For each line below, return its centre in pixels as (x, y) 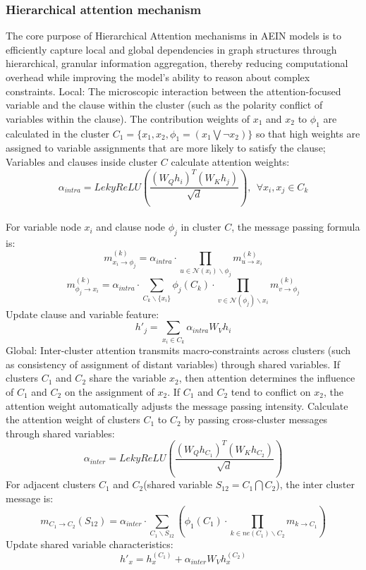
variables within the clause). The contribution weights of (128, 118)
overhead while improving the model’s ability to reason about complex (158, 77)
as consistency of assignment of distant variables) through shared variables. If (173, 364)
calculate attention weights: (230, 161)
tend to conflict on (271, 392)
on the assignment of (109, 392)
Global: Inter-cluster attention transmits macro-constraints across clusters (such (178, 350)
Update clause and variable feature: (83, 314)
